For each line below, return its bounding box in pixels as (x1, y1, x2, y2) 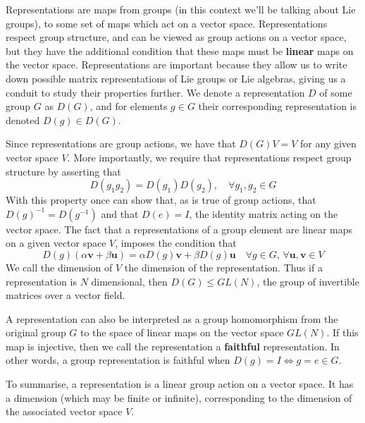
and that (101, 206, 139, 221)
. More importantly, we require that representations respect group (67, 149, 352, 164)
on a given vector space (6, 235, 106, 250)
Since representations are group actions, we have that (6, 136, 236, 151)
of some (319, 85, 352, 99)
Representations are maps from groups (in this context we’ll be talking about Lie (6, 2, 356, 16)
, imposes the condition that (115, 235, 237, 250)
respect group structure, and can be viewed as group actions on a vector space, (6, 30, 347, 44)
